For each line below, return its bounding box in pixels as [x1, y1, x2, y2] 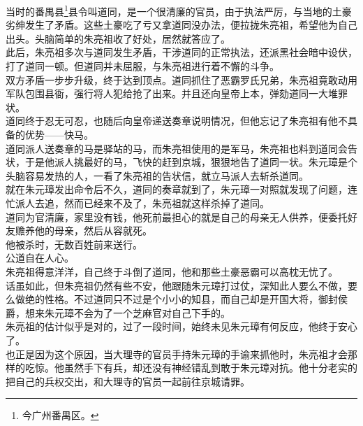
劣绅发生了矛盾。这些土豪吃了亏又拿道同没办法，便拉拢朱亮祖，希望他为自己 [6, 17, 357, 32]
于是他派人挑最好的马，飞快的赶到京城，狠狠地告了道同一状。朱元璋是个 [24, 155, 357, 169]
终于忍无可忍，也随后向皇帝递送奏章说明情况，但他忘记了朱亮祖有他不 [24, 113, 348, 128]
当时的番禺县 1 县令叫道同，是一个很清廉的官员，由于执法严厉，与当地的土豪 [6, 2, 352, 18]
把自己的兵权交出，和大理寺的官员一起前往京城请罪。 [6, 374, 250, 388]
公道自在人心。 [6, 250, 74, 265]
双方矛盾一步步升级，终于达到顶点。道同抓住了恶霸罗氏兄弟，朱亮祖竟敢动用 [6, 72, 357, 87]
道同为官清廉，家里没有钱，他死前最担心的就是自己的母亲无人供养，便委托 [6, 209, 348, 224]
